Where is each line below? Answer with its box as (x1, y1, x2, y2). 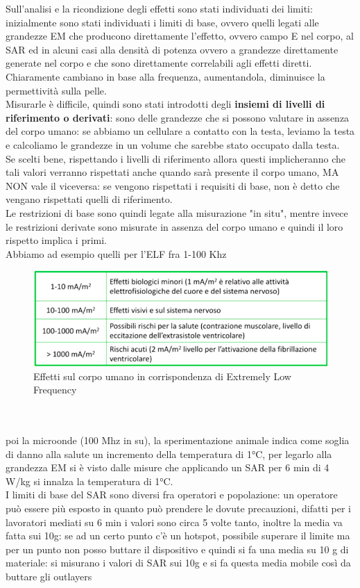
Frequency (33, 382, 77, 397)
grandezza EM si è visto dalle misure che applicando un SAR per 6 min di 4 (6, 460, 329, 475)
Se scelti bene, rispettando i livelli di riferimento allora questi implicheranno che (6, 151, 346, 165)
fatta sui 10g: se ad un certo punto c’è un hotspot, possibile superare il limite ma (6, 528, 350, 543)
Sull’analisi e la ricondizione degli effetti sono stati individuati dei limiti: (6, 1, 313, 15)
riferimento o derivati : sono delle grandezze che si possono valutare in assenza (6, 110, 350, 124)
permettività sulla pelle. (6, 83, 107, 97)
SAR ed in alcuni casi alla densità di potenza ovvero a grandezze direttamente (6, 42, 338, 56)
